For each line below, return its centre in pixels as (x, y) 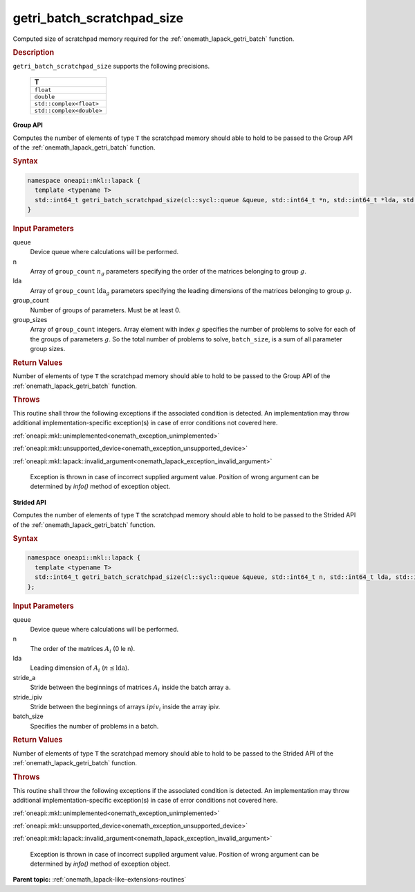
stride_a (24, 677)
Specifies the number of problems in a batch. (94, 726)
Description (34, 52)
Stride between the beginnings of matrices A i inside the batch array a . (130, 688)
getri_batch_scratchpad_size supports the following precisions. (111, 66)
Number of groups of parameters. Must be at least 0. (105, 310)
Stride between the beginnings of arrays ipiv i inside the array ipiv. (125, 708)
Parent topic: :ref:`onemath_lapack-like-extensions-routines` (100, 880)
